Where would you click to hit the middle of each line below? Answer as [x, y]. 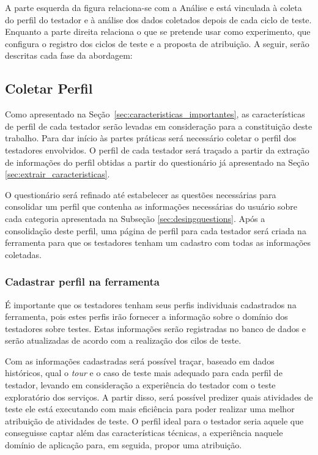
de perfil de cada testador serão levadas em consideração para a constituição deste [159, 126]
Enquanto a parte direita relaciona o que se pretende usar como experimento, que [158, 31]
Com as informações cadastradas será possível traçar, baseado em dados [140, 361]
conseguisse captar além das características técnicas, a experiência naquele [144, 433]
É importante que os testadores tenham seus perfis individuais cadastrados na [151, 304]
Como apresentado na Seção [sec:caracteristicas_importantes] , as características [155, 114]
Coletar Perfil [49, 88]
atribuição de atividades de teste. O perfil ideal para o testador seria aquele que [154, 420]
